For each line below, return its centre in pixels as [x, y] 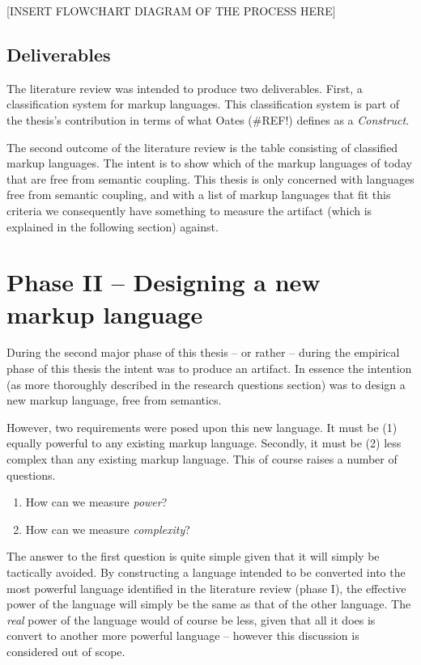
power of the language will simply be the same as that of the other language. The [209, 604]
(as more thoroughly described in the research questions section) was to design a [206, 384]
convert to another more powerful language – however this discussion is [183, 635]
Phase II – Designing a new [164, 282]
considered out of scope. [66, 651]
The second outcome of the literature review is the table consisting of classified [202, 147]
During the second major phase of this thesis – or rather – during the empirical [203, 352]
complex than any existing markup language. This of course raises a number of [202, 459]
